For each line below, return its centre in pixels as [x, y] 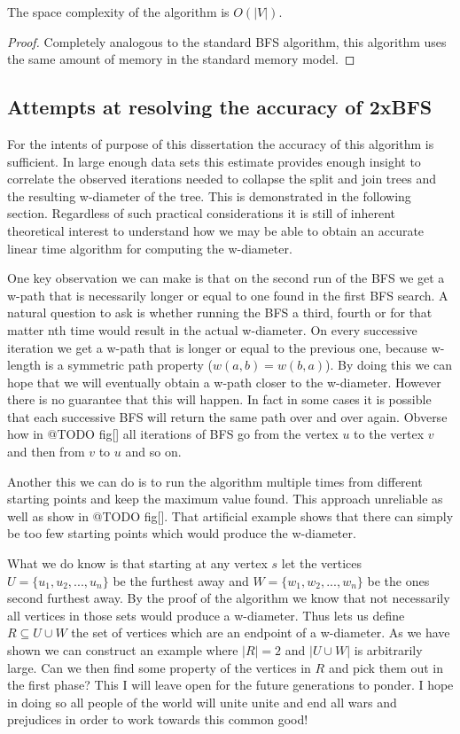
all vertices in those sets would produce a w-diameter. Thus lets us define [206, 615]
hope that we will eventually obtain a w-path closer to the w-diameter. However [224, 382]
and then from [46, 452]
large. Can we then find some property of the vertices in [159, 667]
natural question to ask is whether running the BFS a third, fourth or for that [220, 312]
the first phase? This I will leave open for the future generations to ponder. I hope [230, 685]
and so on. [153, 452]
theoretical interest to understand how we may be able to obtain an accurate [216, 230]
